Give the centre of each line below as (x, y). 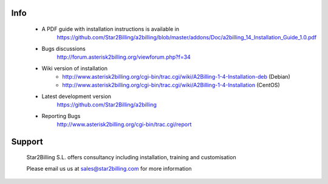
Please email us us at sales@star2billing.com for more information (109, 168)
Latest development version (77, 96)
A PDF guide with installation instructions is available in (110, 29)
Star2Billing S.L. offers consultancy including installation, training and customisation (131, 157)
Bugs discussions (64, 48)
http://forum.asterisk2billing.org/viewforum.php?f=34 (124, 57)
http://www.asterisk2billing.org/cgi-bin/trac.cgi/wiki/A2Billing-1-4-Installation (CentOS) (171, 85)
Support (27, 141)
